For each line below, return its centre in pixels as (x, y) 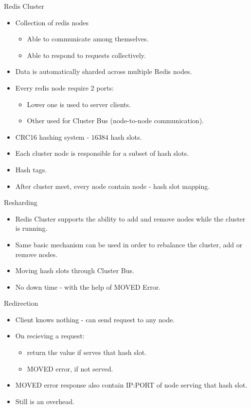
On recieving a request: (50, 336)
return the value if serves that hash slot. (87, 352)
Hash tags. (31, 169)
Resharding (21, 202)
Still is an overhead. (45, 401)
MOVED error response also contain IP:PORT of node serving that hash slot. (131, 385)
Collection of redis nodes (52, 22)
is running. (31, 228)
